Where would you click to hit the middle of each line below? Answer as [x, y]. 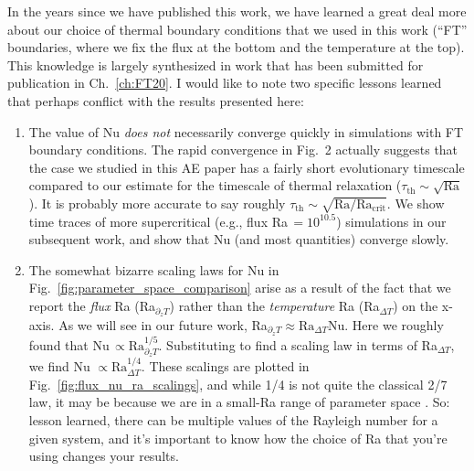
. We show [416, 203]
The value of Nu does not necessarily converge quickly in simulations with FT [246, 131]
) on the [416, 306]
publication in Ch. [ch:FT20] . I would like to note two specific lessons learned [225, 83]
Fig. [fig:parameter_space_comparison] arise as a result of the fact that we [240, 288]
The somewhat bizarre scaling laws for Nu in [154, 269]
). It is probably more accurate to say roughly [157, 203]
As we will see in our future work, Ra [163, 324]
